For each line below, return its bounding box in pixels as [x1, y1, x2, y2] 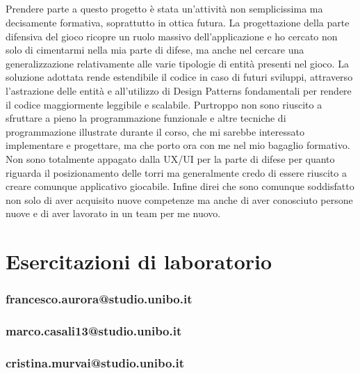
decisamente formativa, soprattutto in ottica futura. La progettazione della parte [6, 15, 350, 29]
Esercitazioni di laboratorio [6, 247, 272, 276]
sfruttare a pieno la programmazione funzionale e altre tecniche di [6, 111, 286, 125]
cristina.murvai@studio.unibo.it [6, 354, 185, 371]
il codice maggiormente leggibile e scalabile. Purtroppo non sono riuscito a [6, 97, 322, 111]
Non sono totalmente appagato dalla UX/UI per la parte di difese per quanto [6, 151, 335, 166]
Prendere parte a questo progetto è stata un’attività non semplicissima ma [6, 1, 323, 16]
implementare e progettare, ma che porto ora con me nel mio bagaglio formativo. [6, 138, 350, 152]
